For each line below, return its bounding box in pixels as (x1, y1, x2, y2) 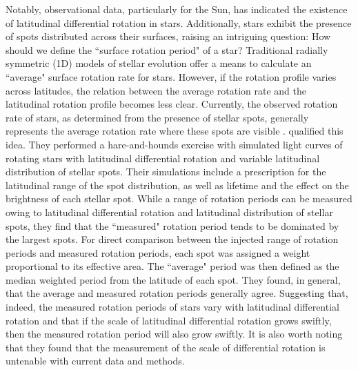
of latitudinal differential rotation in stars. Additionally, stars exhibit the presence (6, 15, 352, 30)
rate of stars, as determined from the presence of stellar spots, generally (6, 110, 309, 124)
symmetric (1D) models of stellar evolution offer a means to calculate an (6, 56, 312, 70)
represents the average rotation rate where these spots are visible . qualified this (6, 124, 344, 138)
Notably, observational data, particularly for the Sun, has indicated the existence (6, 2, 348, 16)
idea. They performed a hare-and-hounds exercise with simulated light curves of (6, 137, 343, 151)
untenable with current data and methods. (6, 353, 185, 368)
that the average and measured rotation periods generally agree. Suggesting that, (6, 286, 348, 300)
